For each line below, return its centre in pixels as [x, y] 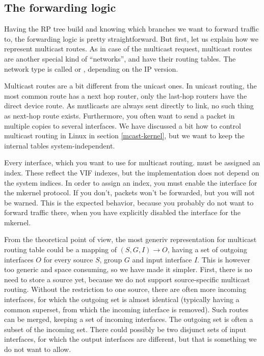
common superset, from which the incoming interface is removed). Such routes [126, 309]
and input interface [162, 259]
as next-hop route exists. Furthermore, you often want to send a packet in [120, 115]
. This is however [224, 259]
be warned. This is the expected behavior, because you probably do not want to [129, 202]
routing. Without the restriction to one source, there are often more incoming [125, 289]
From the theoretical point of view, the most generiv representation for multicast [130, 239]
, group [111, 259]
